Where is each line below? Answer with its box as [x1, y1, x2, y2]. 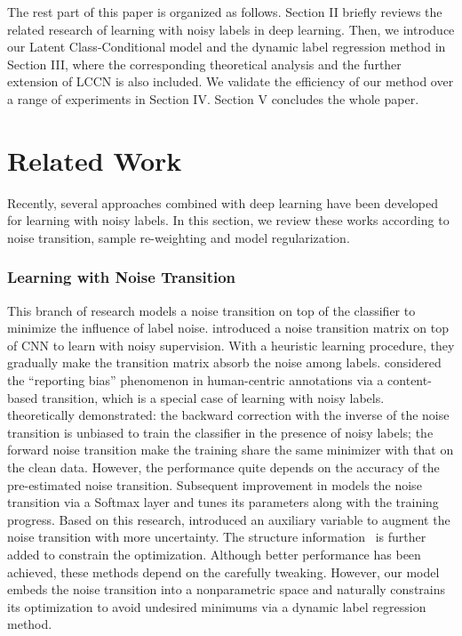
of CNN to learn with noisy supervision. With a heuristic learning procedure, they [7, 335, 455, 354]
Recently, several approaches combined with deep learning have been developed [7, 193, 438, 212]
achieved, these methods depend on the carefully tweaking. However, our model [7, 562, 440, 581]
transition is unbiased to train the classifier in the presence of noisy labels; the [7, 423, 434, 441]
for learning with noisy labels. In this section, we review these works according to [7, 211, 450, 229]
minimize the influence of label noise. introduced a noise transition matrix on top [7, 318, 449, 337]
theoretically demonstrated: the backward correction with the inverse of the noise [7, 406, 450, 424]
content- [387, 371, 432, 390]
